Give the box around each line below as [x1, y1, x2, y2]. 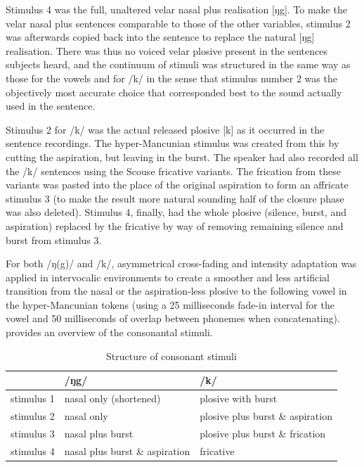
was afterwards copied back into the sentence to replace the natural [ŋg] [6, 30, 315, 44]
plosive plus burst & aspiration [200, 408, 332, 423]
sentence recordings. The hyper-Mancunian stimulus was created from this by [6, 136, 339, 151]
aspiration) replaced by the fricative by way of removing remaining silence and [6, 218, 344, 233]
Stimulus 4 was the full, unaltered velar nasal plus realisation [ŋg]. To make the [6, 2, 347, 16]
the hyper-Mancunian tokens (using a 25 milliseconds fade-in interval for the [6, 297, 334, 312]
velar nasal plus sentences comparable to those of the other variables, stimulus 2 [6, 15, 351, 30]
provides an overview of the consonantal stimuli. [6, 325, 213, 340]
